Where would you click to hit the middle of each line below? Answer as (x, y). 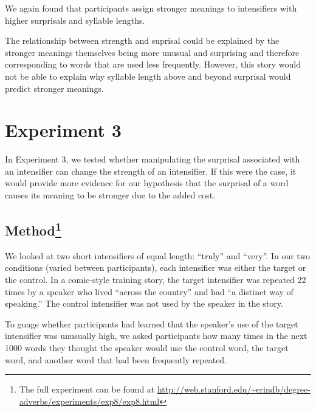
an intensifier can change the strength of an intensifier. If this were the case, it (151, 171)
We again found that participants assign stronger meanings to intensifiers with (151, 8)
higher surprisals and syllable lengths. (75, 20)
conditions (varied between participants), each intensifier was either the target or (156, 267)
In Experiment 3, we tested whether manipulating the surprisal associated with (153, 159)
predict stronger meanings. (54, 88)
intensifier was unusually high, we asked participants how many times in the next (156, 336)
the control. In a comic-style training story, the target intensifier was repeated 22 (156, 280)
